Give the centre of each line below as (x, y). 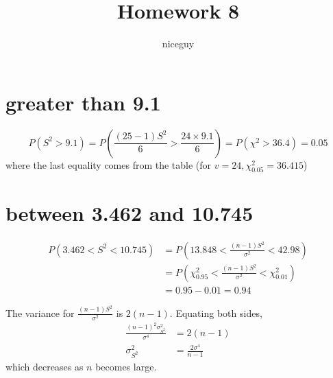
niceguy (178, 44)
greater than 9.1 (83, 102)
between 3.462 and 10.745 (129, 212)
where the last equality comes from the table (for (109, 164)
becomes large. (126, 366)
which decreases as (45, 366)
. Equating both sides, (216, 312)
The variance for (40, 312)
